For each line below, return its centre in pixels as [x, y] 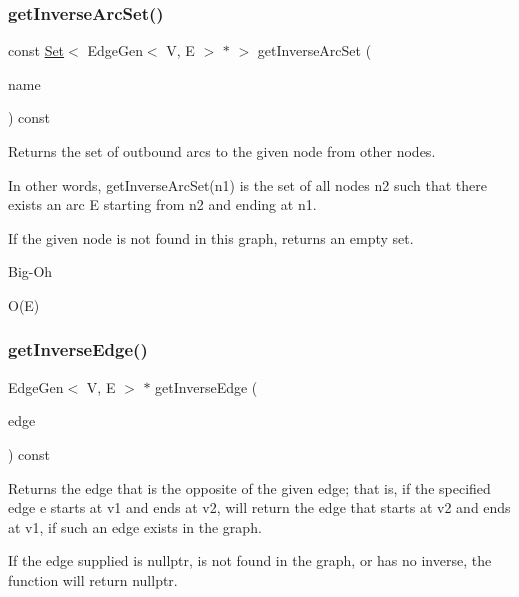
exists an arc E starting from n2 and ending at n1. [162, 204]
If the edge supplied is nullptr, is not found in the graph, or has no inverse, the [250, 560]
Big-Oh [30, 271]
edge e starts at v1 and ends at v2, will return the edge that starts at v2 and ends [259, 507]
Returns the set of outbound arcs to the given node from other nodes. [222, 151]
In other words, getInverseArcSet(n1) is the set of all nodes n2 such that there [247, 184]
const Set [36, 50]
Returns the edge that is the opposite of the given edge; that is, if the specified [249, 487]
